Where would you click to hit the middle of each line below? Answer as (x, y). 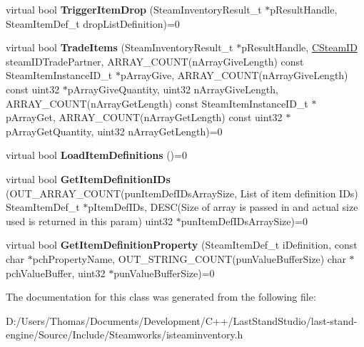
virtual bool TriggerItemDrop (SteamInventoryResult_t (134, 9)
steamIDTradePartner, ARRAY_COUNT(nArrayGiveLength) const (155, 61)
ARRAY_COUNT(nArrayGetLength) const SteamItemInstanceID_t (157, 103)
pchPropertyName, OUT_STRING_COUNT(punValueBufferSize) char (189, 258)
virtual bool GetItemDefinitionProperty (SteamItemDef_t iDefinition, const (182, 245)
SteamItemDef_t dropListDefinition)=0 (93, 23)
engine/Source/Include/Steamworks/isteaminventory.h (125, 335)
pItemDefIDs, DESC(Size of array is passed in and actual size (223, 207)
